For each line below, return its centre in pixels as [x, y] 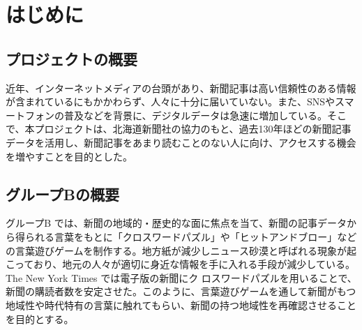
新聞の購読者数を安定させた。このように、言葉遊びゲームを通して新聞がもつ [181, 291]
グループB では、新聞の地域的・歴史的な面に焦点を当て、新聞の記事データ [176, 223]
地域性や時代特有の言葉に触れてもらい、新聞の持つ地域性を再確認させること [181, 305]
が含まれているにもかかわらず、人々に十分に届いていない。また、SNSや [170, 102]
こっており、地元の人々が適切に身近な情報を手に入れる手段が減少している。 [180, 264]
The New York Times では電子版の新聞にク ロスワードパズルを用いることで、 [181, 277]
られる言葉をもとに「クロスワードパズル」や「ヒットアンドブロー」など [191, 236]
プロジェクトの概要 [71, 58]
